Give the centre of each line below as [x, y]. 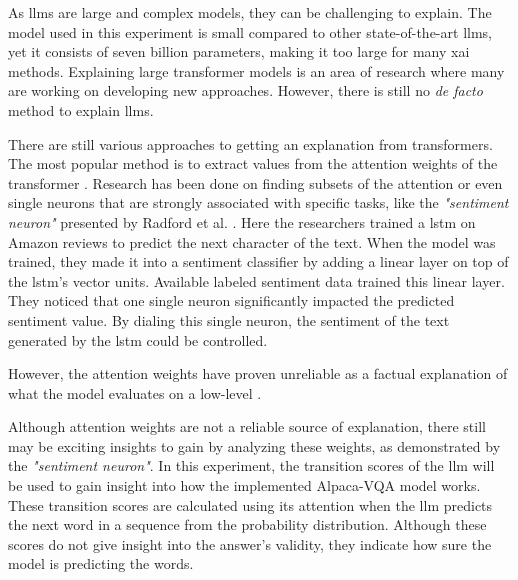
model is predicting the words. [101, 563]
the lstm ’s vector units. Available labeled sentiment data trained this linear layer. [256, 280]
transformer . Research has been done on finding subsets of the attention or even [255, 182]
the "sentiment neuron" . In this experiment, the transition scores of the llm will [251, 465]
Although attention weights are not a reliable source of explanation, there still [247, 426]
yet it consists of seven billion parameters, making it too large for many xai [239, 51]
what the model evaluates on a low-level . [135, 392]
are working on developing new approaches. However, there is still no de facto [245, 90]
